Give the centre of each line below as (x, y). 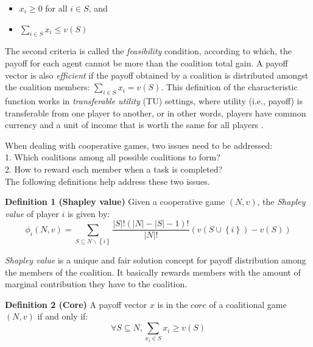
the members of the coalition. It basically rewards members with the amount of (153, 272)
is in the (173, 304)
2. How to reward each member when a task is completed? (114, 169)
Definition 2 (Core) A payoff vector (76, 304)
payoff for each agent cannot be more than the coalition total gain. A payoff (146, 63)
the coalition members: (47, 87)
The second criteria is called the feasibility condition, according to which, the (148, 51)
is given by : (89, 213)
